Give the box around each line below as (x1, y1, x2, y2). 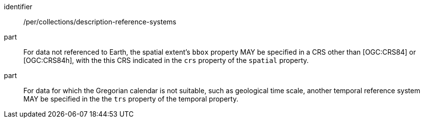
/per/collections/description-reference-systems (23, 18, 176, 26)
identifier (4, 2, 33, 11)
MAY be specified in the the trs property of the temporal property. (23, 95, 238, 103)
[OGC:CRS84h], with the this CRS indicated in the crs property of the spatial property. (23, 56, 309, 64)
